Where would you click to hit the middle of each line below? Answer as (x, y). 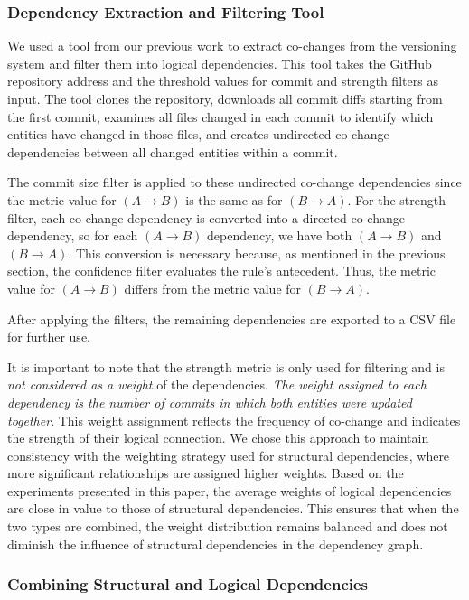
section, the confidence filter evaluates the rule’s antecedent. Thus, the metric (222, 271)
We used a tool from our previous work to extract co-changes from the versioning (232, 46)
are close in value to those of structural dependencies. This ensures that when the (233, 508)
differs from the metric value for (213, 288)
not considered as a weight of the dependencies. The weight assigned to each (217, 384)
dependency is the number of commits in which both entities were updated (210, 402)
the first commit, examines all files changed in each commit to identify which (220, 116)
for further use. (49, 337)
